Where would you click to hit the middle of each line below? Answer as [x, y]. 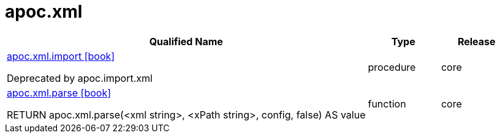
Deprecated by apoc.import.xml [80, 78]
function [387, 103]
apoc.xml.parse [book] [59, 93]
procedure [392, 67]
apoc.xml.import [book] [61, 56]
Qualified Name [186, 41]
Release [476, 41]
